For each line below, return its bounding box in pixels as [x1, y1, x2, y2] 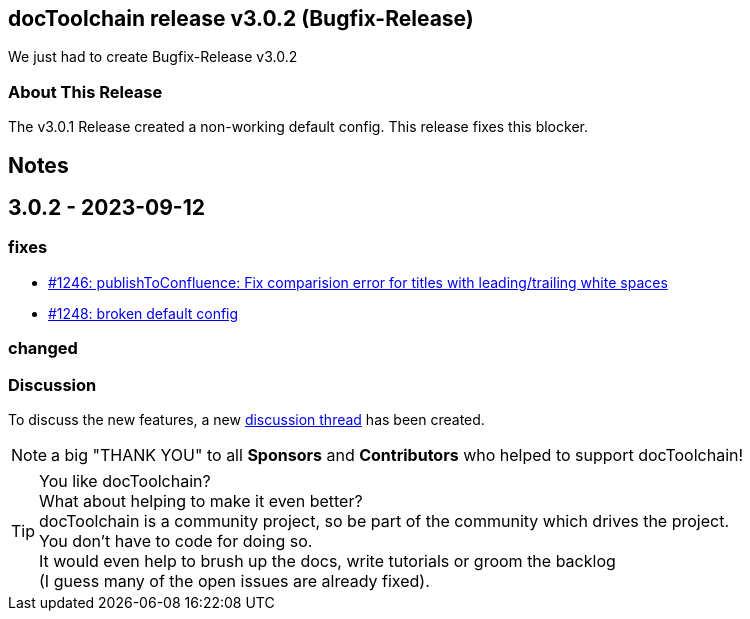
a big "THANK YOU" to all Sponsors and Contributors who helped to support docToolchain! [51, 444, 744, 465]
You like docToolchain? [39, 470, 211, 491]
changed [8, 338, 78, 359]
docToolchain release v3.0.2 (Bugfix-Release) [8, 6, 474, 31]
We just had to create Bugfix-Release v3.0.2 [8, 48, 298, 66]
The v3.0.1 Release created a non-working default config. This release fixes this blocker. [8, 118, 588, 136]
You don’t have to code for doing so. [39, 530, 313, 551]
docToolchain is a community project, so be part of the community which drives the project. [39, 510, 730, 531]
